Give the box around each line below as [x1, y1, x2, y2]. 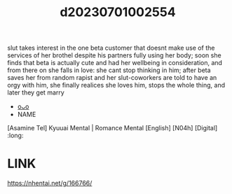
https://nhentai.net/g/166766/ [7, 179, 93, 188]
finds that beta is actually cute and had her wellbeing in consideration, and [7, 59, 223, 67]
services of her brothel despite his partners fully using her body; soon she [7, 51, 222, 60]
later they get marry [7, 88, 64, 97]
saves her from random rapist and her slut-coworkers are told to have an [7, 74, 217, 82]
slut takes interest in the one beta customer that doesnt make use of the [7, 43, 215, 53]
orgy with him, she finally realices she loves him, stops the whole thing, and [7, 81, 226, 90]
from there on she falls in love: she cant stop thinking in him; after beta [7, 66, 212, 74]
